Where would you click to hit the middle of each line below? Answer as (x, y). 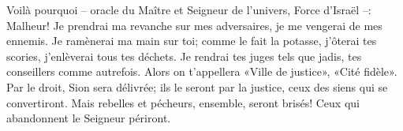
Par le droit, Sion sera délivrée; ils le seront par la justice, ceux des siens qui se (197, 86)
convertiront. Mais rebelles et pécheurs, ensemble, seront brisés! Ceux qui (183, 102)
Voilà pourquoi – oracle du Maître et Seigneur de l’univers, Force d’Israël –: (189, 9)
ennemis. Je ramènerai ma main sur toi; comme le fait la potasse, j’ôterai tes (192, 41)
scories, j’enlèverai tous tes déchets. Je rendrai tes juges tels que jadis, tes (184, 56)
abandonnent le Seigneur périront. (89, 118)
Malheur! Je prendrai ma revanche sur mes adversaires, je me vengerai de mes (194, 25)
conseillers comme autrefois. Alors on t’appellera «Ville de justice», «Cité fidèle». (202, 71)
